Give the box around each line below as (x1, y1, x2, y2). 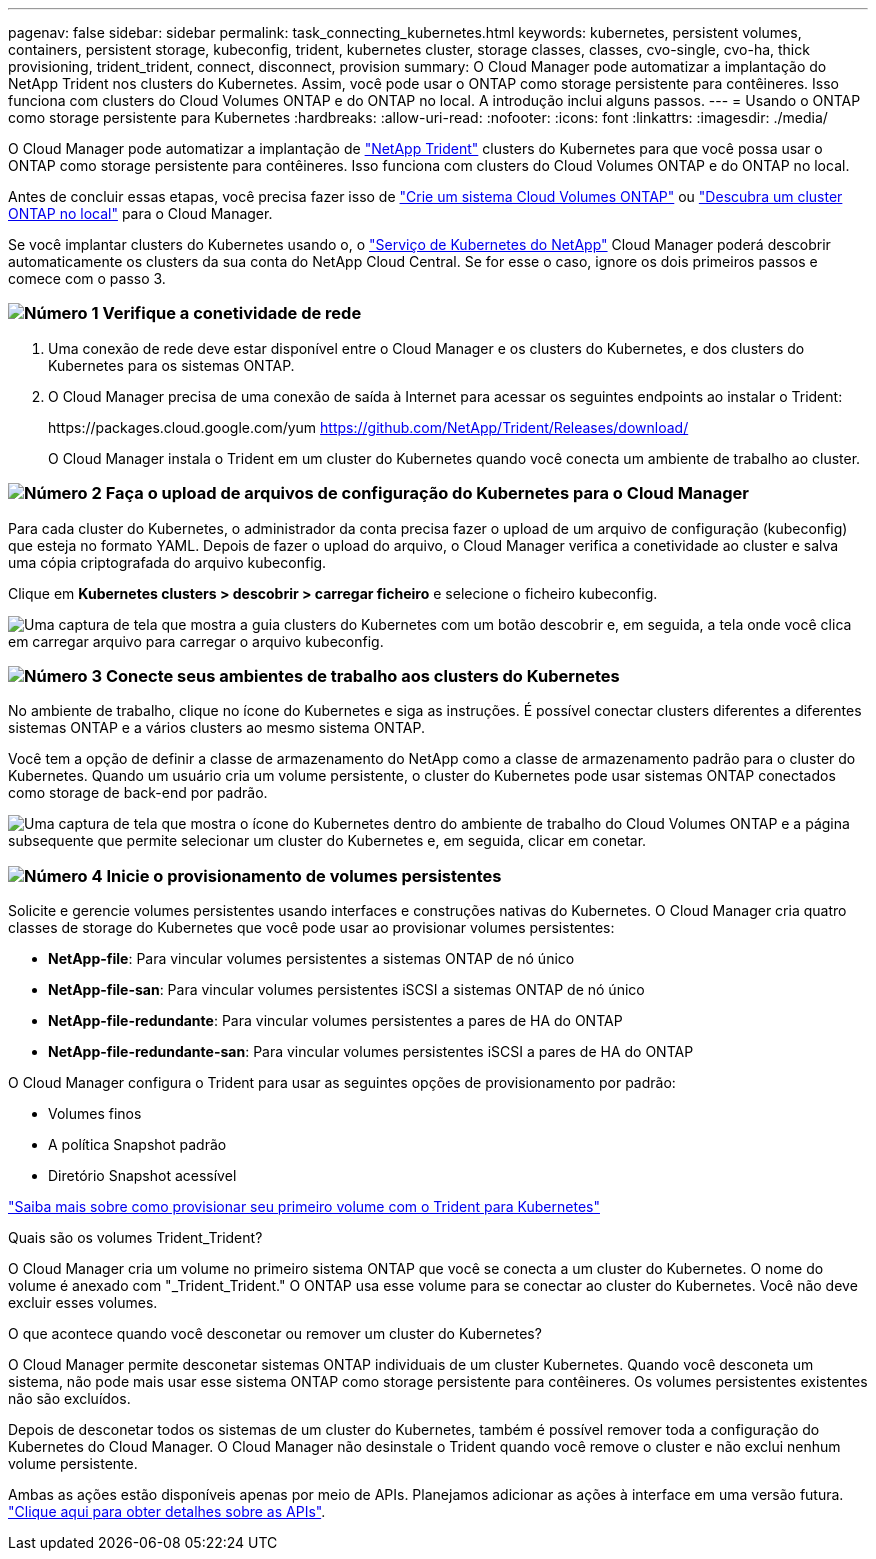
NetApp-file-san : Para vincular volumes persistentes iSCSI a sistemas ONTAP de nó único (48, 981, 645, 998)
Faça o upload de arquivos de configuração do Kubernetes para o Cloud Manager (105, 483, 749, 504)
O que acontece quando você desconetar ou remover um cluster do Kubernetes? (8, 1325, 542, 1342)
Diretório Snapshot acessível (48, 1167, 237, 1184)
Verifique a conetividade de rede (102, 303, 362, 324)
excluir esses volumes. (8, 1294, 158, 1311)
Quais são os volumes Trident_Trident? (8, 1229, 263, 1246)
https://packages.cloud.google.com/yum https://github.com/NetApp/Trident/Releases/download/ (48, 418, 689, 436)
